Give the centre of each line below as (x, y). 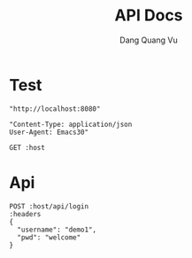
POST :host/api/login (49, 206)
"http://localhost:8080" (55, 109)
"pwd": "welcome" (49, 237)
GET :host (27, 147)
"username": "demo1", (57, 230)
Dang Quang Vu (149, 40)
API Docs (149, 16)
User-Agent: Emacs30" (49, 132)
